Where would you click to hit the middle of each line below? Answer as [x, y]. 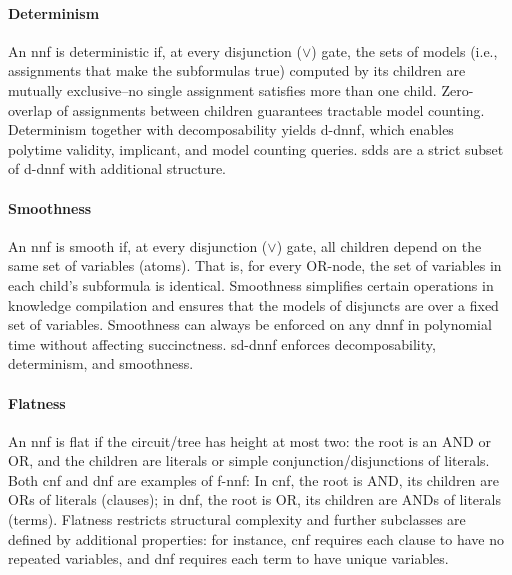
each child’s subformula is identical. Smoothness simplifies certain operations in [251, 284]
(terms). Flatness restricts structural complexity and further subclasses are [237, 519]
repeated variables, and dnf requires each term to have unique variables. [228, 558]
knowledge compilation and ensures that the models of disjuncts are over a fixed [253, 304]
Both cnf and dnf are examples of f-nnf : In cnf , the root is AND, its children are [253, 479]
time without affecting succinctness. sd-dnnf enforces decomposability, [222, 343]
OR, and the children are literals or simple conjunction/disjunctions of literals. [249, 460]
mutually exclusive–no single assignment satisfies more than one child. [222, 89]
